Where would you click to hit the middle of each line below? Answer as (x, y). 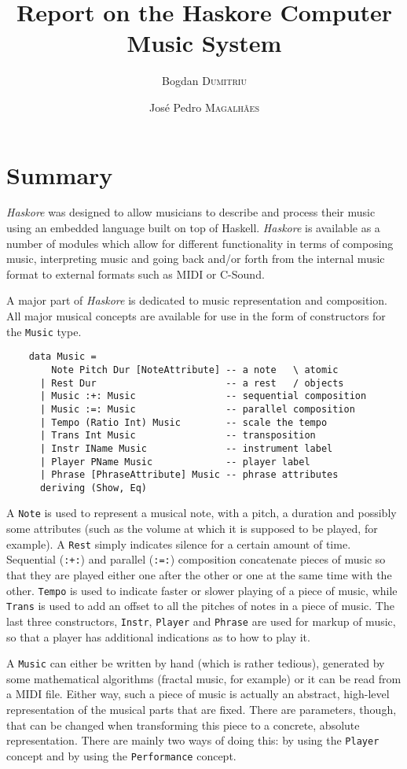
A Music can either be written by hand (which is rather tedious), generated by (196, 663)
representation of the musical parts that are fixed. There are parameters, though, (202, 710)
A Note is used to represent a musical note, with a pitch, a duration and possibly (202, 513)
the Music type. (44, 331)
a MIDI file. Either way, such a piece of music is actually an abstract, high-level (198, 694)
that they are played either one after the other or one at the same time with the (199, 575)
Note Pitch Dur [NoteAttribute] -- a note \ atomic (195, 370)
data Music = (62, 357)
